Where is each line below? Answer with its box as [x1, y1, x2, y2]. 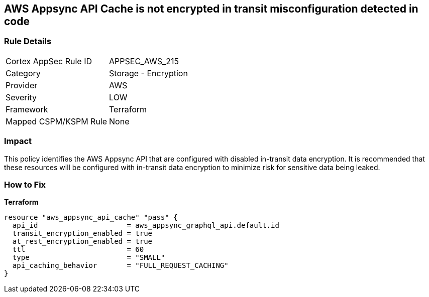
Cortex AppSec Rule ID [6, 56, 92, 66]
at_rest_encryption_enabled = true [12, 237, 153, 246]
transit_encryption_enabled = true [12, 229, 153, 238]
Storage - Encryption [109, 68, 188, 78]
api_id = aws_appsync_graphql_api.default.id [12, 221, 279, 230]
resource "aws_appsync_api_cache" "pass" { [4, 213, 178, 222]
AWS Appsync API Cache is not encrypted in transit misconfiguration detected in [4, 3, 418, 15]
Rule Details [4, 36, 52, 47]
